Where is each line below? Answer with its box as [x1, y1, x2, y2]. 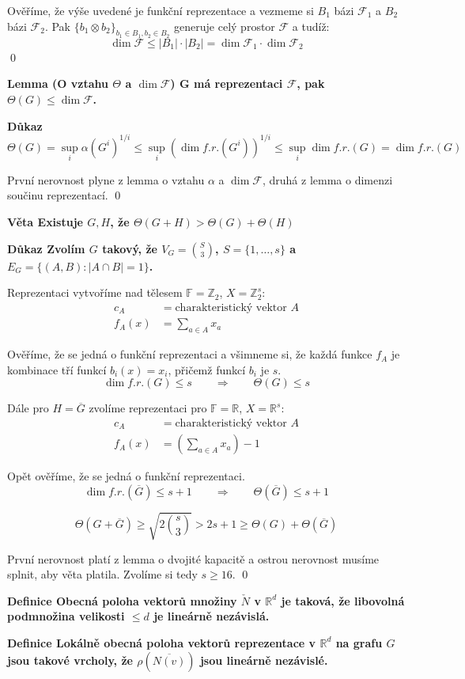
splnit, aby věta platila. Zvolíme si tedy [7, 566, 198, 582]
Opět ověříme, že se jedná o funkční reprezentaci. [7, 468, 245, 484]
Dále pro [7, 400, 49, 416]
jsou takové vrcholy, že [7, 651, 133, 668]
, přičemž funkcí [168, 361, 246, 377]
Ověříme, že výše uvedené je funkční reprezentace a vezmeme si [7, 2, 314, 18]
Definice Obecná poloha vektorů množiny [7, 592, 237, 609]
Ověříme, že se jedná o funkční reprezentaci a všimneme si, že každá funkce [7, 346, 372, 362]
